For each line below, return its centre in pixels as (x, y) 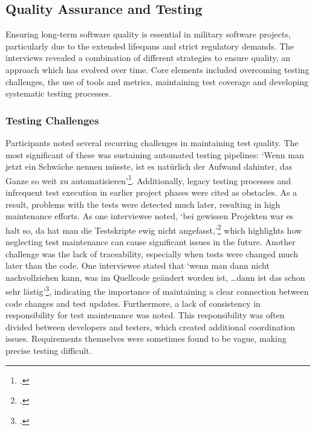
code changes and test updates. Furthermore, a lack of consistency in (133, 303)
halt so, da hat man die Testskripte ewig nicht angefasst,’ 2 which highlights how (154, 229)
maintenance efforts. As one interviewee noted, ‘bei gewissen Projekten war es (150, 216)
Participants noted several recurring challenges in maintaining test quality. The (152, 142)
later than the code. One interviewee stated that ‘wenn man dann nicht (138, 265)
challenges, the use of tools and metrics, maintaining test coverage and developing (157, 81)
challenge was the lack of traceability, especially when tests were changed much (152, 253)
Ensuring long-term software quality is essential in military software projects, (148, 34)
